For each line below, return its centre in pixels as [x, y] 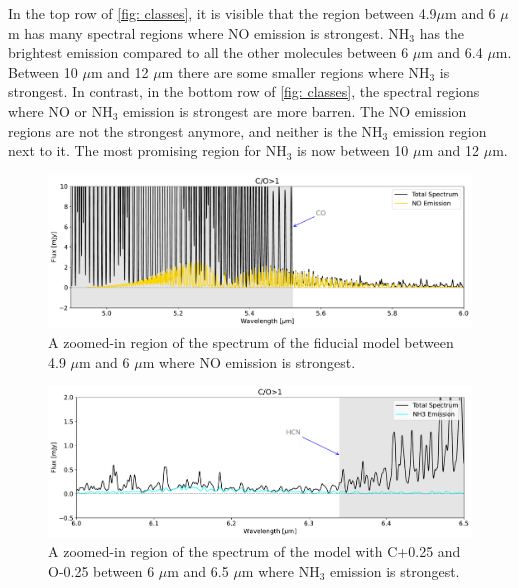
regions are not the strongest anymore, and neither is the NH [195, 130]
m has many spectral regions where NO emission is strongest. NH [209, 32]
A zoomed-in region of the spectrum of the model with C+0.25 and [254, 551]
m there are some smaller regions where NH [295, 71]
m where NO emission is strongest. [249, 361]
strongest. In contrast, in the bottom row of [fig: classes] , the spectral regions [244, 91]
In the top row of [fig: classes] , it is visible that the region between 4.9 [222, 13]
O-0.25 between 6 [101, 571]
